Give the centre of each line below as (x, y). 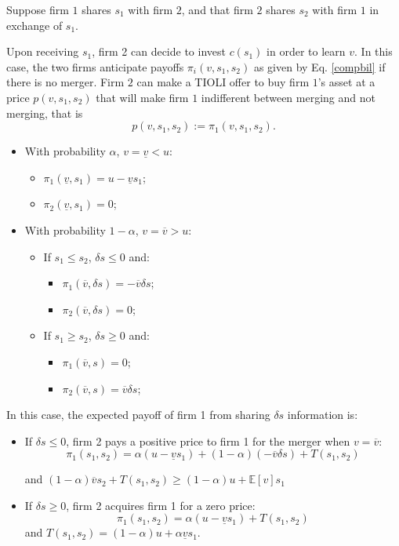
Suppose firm (38, 9)
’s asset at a (346, 82)
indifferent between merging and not (288, 97)
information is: (323, 415)
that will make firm (142, 97)
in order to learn (306, 51)
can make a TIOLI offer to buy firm (223, 82)
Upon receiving (43, 51)
